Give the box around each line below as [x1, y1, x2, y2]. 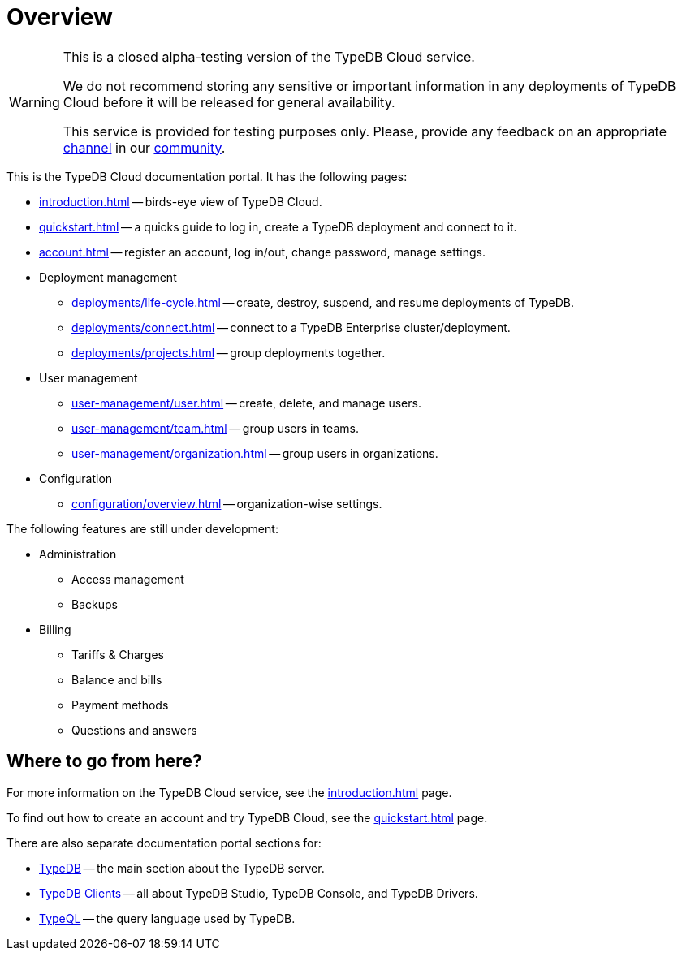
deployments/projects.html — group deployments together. [71, 345, 386, 360]
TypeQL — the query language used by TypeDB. [39, 911, 296, 925]
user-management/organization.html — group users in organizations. [71, 446, 438, 460]
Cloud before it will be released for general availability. [63, 93, 395, 110]
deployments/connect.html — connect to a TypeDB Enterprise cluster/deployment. [71, 320, 511, 334]
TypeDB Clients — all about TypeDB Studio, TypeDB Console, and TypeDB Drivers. [39, 886, 478, 900]
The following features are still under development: [6, 521, 278, 536]
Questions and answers [71, 722, 197, 737]
